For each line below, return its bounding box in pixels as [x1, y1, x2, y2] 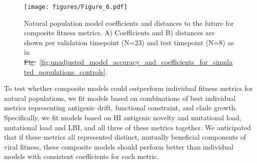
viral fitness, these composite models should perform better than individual [4, 141, 234, 152]
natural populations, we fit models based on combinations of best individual [4, 92, 236, 103]
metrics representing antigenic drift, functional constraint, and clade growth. [4, 102, 237, 113]
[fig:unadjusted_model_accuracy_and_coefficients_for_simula [39, 57, 233, 67]
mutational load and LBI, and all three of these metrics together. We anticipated [4, 122, 251, 132]
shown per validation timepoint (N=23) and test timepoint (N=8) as [24, 37, 234, 47]
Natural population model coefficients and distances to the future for [24, 17, 234, 28]
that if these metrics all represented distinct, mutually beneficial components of [4, 132, 246, 142]
